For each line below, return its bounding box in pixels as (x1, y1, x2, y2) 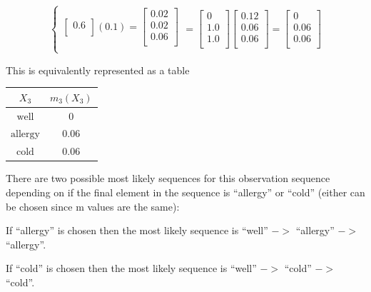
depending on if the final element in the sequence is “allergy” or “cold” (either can (6, 184, 365, 199)
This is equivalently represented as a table (6, 62, 190, 77)
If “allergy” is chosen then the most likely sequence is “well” (6, 223, 268, 238)
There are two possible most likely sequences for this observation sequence (6, 171, 330, 186)
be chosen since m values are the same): (6, 198, 180, 213)
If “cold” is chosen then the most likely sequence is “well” (6, 261, 257, 276)
